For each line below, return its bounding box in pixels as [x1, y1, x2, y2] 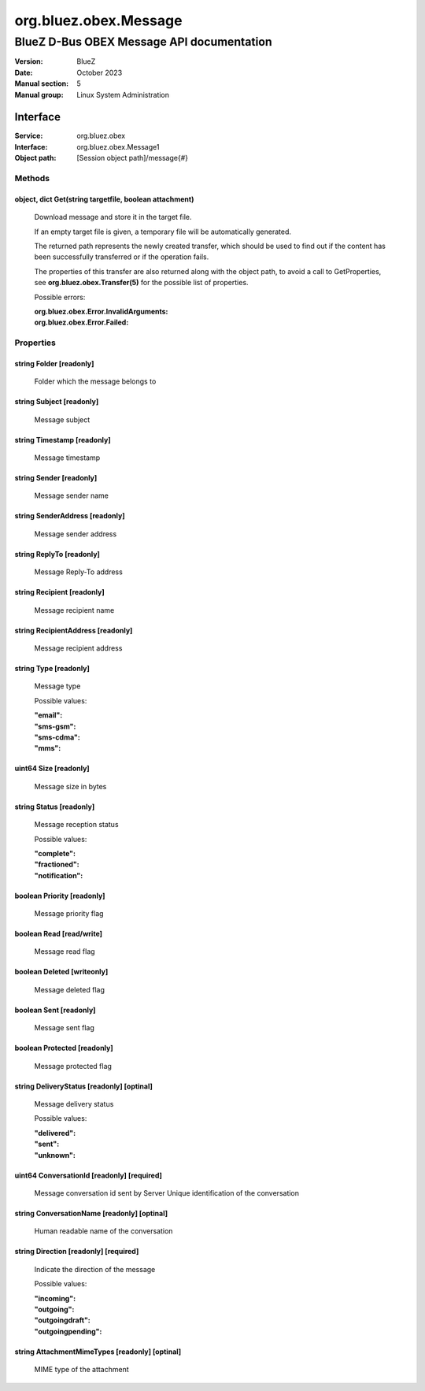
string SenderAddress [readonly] [14, 511, 125, 521]
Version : [14, 57, 43, 66]
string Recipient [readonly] [14, 588, 105, 597]
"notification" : [34, 870, 83, 880]
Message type [34, 681, 81, 691]
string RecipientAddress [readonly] [14, 625, 133, 635]
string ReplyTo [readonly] [14, 549, 100, 558]
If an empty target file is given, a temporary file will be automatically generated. [34, 227, 291, 236]
